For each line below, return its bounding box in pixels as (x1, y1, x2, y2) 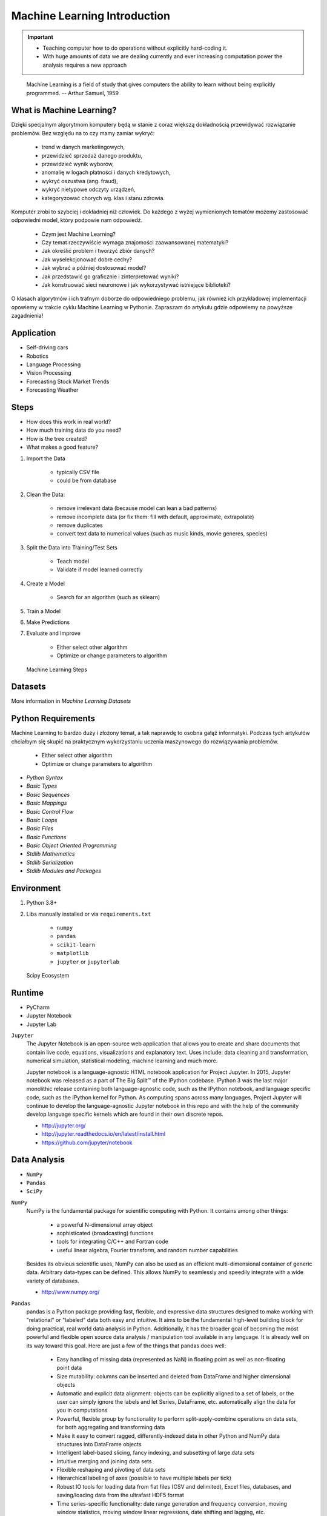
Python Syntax (26, 774, 64, 781)
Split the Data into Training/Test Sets (26, 543, 117, 551)
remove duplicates (56, 522, 103, 529)
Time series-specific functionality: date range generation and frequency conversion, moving (56, 1500, 288, 1507)
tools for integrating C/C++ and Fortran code (56, 1238, 169, 1246)
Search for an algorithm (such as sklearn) (56, 594, 160, 601)
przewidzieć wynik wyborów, (41, 160, 114, 167)
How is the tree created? (26, 435, 88, 442)
